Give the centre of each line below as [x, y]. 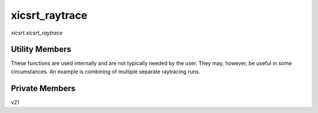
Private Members [43, 88]
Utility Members [41, 49]
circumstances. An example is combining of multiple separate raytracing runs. [105, 71]
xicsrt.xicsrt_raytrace [37, 33]
